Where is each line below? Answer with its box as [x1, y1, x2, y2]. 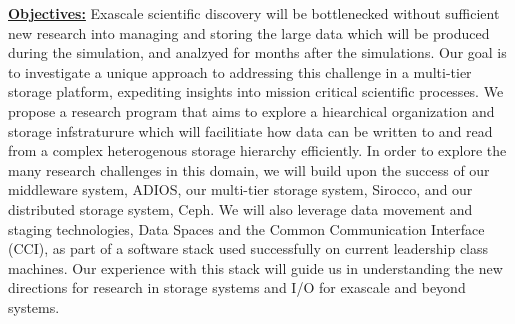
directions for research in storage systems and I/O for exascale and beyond [8, 277, 466, 298]
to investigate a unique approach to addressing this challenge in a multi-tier [8, 61, 472, 82]
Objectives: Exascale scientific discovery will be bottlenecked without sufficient [8, 3, 500, 23]
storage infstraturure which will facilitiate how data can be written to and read [8, 120, 493, 141]
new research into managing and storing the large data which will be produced [8, 22, 490, 43]
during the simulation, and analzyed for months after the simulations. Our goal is [8, 42, 507, 63]
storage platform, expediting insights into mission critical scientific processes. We [8, 81, 504, 102]
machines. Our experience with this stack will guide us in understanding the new [8, 257, 503, 278]
